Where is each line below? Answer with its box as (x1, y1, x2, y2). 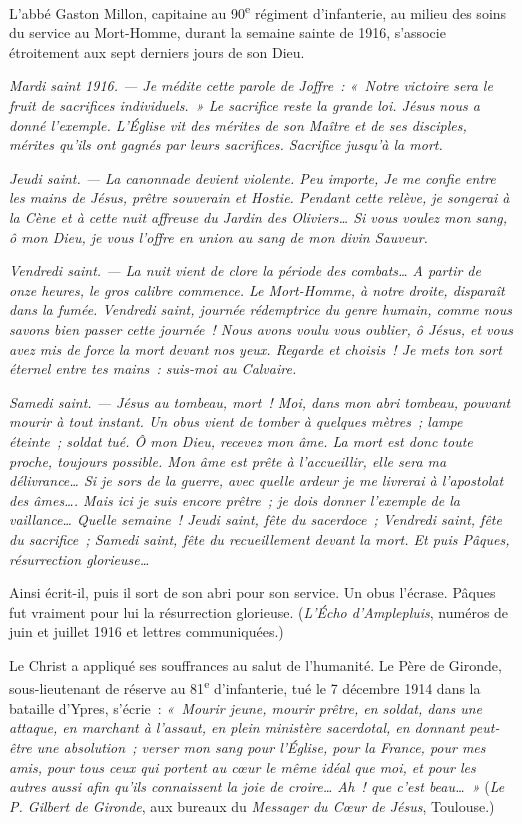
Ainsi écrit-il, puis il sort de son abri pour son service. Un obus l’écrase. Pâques (9, 582, 496, 603)
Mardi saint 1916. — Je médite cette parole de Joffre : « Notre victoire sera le (9, 75, 493, 96)
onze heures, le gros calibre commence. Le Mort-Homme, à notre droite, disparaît (9, 279, 505, 300)
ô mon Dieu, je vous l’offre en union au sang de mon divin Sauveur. (9, 226, 428, 247)
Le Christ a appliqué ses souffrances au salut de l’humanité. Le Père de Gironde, (9, 654, 502, 675)
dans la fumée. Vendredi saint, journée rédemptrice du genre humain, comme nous (9, 299, 512, 320)
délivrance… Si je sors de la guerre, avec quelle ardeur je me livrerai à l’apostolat (9, 470, 504, 491)
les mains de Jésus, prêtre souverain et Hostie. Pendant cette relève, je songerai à (9, 187, 510, 208)
